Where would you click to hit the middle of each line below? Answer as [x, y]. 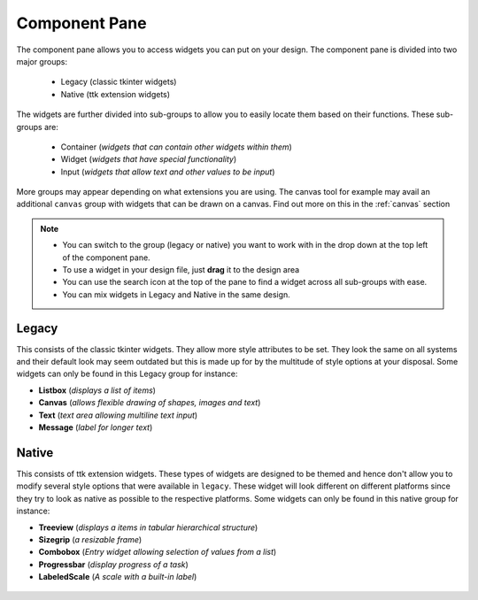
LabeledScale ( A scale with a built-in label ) [118, 577]
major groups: [42, 61]
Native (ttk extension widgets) [116, 94]
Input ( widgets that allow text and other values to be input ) [168, 172]
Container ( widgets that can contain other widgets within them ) [176, 147]
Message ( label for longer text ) [96, 427]
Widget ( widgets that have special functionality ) [149, 159]
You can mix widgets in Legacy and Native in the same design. [177, 294]
